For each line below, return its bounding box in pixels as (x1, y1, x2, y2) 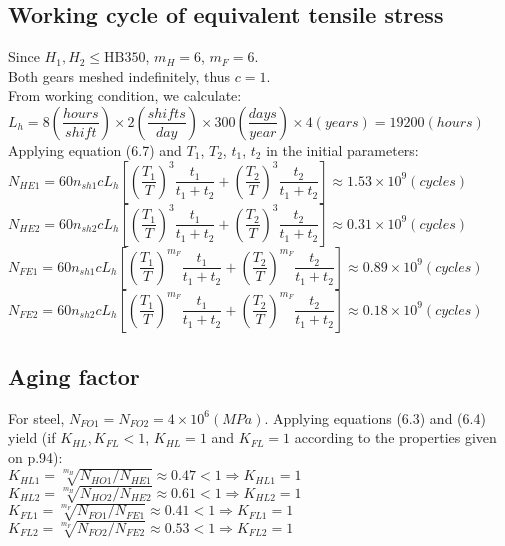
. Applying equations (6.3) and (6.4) (264, 407, 486, 428)
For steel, (8, 407, 65, 428)
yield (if (8, 427, 56, 448)
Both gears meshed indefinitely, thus (8, 65, 231, 86)
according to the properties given (294, 427, 497, 448)
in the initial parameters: (266, 139, 419, 160)
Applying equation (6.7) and (8, 139, 182, 160)
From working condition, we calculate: (8, 85, 242, 106)
